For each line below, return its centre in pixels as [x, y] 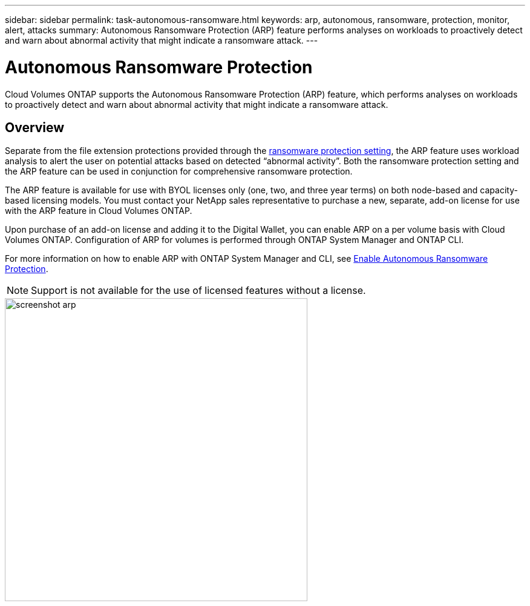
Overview [35, 127]
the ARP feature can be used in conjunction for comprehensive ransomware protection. [179, 171]
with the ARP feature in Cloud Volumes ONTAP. [99, 211]
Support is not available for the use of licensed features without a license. [198, 291]
